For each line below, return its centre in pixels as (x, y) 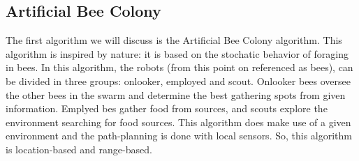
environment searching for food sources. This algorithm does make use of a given (178, 122)
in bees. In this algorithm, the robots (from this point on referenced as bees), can (179, 67)
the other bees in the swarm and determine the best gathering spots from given (176, 94)
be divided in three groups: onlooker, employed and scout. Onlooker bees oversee (178, 80)
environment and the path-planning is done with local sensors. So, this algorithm (179, 136)
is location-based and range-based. (79, 149)
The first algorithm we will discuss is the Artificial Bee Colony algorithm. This (174, 40)
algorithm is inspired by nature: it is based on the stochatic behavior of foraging (177, 53)
